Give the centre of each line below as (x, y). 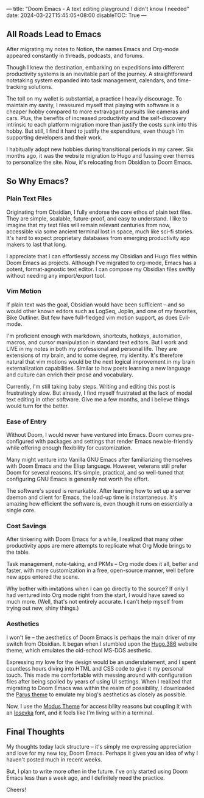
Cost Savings (26, 526)
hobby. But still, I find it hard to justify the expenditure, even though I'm (95, 131)
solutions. (40, 87)
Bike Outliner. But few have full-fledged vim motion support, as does (92, 317)
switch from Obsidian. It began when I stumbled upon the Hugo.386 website (102, 644)
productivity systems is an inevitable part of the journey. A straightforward (100, 74)
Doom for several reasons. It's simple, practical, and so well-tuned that (95, 473)
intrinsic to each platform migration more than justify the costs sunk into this (102, 124)
